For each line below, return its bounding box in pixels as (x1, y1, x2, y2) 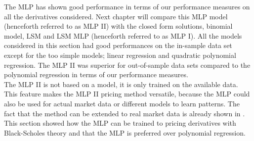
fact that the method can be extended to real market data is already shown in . (4, 108, 245, 118)
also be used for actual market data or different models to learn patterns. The (4, 98, 240, 108)
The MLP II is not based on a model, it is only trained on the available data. (4, 79, 238, 89)
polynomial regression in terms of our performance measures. (4, 69, 188, 80)
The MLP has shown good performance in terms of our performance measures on (4, 1, 250, 11)
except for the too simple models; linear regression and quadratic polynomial (4, 49, 236, 60)
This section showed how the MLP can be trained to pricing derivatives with (4, 118, 236, 128)
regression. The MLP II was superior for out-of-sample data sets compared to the (4, 59, 251, 70)
